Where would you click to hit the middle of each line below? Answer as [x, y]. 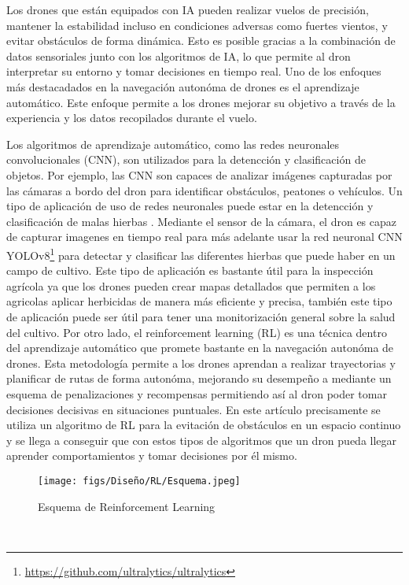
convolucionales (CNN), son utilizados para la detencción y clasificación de [186, 159]
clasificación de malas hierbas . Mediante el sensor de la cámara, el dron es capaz [201, 221]
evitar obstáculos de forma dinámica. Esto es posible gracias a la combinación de [201, 41]
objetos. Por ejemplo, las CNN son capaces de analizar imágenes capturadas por [199, 174]
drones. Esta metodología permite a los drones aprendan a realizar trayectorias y [201, 363]
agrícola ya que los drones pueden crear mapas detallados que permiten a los [191, 285]
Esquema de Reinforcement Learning [127, 506]
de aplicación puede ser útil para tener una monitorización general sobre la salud [201, 316]
